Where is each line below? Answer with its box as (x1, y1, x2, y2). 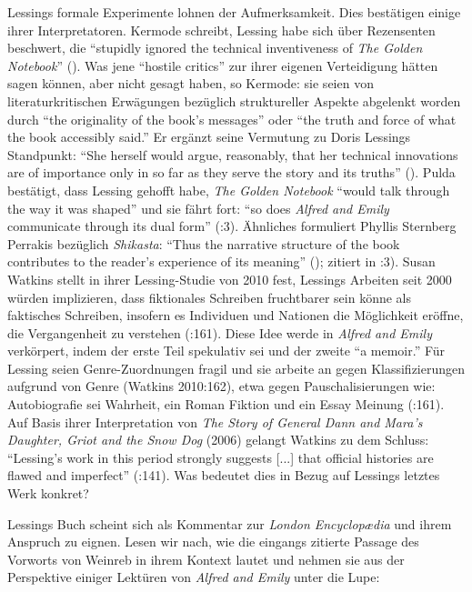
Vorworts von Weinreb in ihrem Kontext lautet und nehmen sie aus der (7, 549, 405, 568)
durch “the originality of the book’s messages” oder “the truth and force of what (7, 109, 457, 128)
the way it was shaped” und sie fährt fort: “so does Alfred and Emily (7, 198, 389, 217)
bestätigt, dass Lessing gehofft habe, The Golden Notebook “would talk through (7, 180, 450, 199)
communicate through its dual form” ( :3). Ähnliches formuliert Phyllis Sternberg (7, 216, 457, 236)
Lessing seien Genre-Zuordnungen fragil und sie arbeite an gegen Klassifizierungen (7, 358, 466, 377)
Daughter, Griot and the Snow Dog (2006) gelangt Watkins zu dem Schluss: (7, 430, 429, 449)
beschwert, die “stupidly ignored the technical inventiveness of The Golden (7, 38, 423, 57)
